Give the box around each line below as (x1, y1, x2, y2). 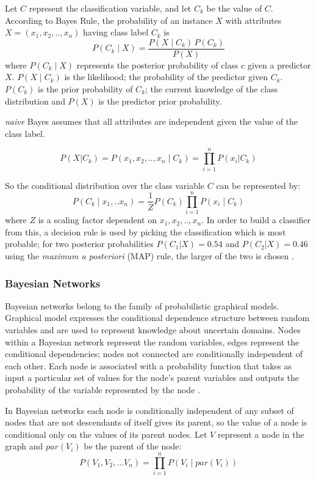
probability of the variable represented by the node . (5, 383, 200, 396)
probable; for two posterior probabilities (5, 237, 154, 250)
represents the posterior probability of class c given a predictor (76, 58, 311, 71)
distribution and (5, 94, 65, 107)
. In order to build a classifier (201, 213, 311, 226)
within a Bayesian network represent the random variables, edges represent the (5, 335, 300, 348)
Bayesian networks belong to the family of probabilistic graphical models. (5, 299, 279, 312)
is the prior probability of (38, 83, 133, 95)
